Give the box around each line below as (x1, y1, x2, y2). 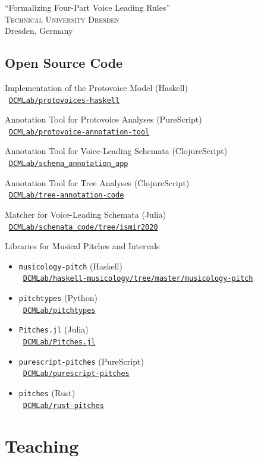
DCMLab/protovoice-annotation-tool (9, 127, 150, 136)
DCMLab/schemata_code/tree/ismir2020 (9, 222, 158, 231)
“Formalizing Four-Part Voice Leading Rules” (5, 1, 171, 13)
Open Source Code (5, 54, 123, 72)
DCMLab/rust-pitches (23, 401, 104, 410)
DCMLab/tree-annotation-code (9, 191, 124, 200)
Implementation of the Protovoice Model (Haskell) (5, 81, 188, 93)
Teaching (5, 433, 79, 457)
